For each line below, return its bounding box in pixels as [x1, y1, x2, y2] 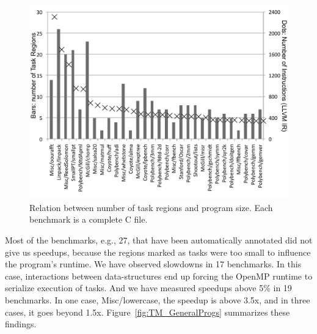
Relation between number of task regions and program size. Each [29, 201, 273, 213]
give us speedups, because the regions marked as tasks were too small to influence [5, 245, 311, 258]
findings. [5, 317, 37, 330]
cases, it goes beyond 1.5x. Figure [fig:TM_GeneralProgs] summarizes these [5, 305, 290, 318]
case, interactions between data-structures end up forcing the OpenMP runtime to [5, 269, 313, 282]
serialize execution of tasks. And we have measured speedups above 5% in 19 [5, 281, 292, 294]
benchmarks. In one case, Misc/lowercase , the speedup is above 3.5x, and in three [5, 293, 310, 306]
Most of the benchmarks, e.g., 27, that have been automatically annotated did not [5, 233, 313, 246]
